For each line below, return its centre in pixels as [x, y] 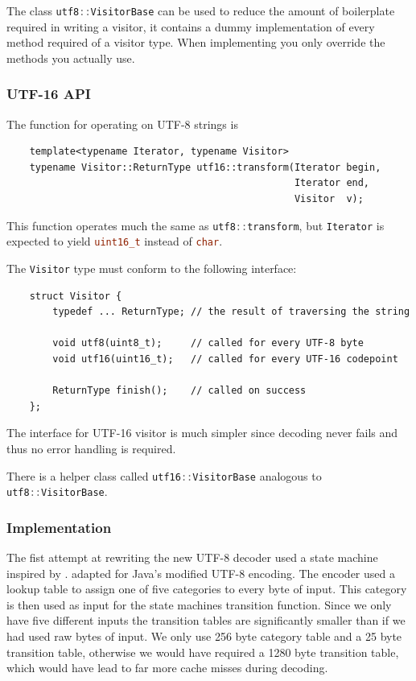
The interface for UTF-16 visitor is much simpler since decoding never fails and [202, 433]
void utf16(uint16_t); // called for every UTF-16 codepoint [225, 359]
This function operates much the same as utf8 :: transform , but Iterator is [196, 225]
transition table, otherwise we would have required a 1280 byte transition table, [203, 652]
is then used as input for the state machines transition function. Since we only [199, 604]
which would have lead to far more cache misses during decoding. [167, 668]
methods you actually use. [71, 58]
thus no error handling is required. [91, 448]
